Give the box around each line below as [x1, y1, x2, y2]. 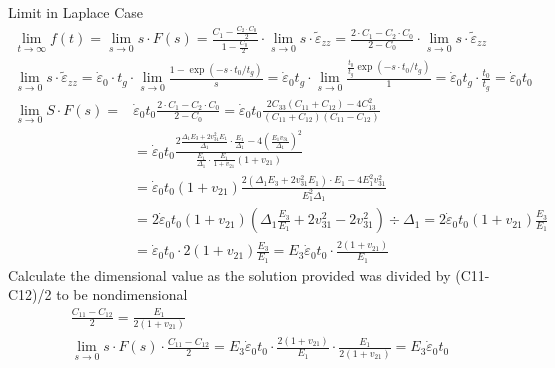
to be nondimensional [56, 284, 188, 305]
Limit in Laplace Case [8, 2, 144, 22]
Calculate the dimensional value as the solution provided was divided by [8, 264, 451, 285]
